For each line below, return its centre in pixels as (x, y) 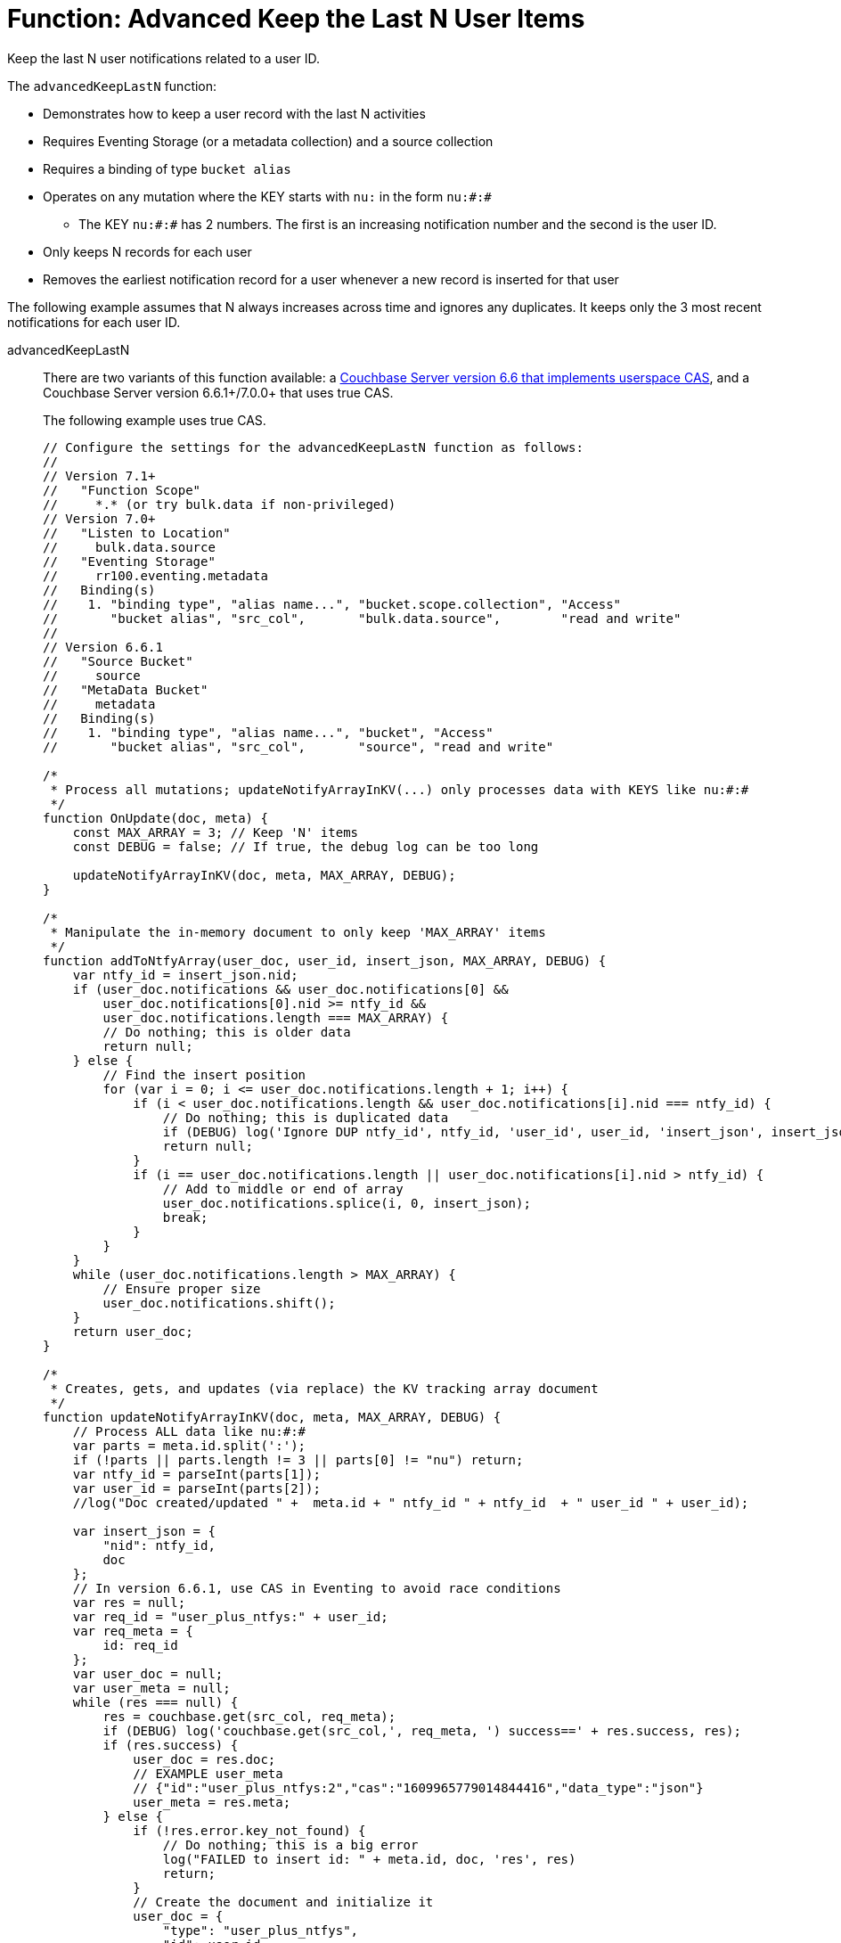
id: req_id (140, 1645)
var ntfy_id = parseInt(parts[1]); (196, 1474)
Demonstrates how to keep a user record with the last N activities (234, 113)
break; (185, 1217)
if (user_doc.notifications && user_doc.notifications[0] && (290, 989)
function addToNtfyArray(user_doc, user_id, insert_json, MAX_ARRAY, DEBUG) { (325, 960)
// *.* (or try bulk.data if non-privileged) (220, 504)
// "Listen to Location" (137, 533)
